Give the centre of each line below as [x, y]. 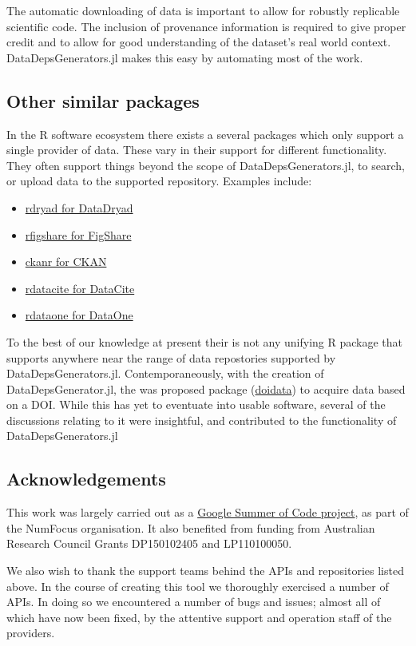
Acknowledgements [86, 479]
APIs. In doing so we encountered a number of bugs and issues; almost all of [194, 602]
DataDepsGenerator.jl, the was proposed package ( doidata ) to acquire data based [206, 388]
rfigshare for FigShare [78, 234]
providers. [31, 633]
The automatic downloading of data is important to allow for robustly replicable [203, 10]
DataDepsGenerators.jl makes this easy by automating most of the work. [185, 57]
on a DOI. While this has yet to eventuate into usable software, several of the [196, 404]
